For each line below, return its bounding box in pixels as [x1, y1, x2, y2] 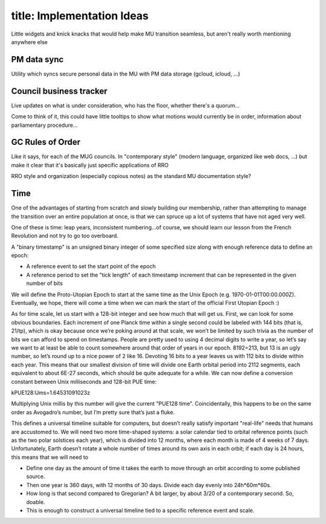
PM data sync [11, 54, 64, 65]
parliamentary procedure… [11, 121, 78, 129]
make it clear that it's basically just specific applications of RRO [11, 161, 169, 168]
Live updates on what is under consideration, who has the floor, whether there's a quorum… [11, 101, 240, 109]
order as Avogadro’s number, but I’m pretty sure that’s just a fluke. [11, 408, 175, 416]
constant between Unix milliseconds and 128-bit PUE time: [11, 378, 157, 385]
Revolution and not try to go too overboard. [11, 232, 119, 240]
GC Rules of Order [11, 137, 81, 147]
